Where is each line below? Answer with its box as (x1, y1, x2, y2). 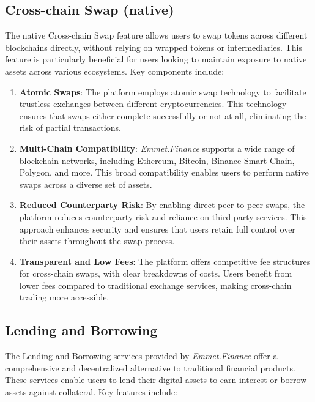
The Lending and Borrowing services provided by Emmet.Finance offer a (5, 349, 278, 362)
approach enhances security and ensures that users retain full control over (19, 222, 295, 235)
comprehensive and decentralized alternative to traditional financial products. (5, 361, 295, 374)
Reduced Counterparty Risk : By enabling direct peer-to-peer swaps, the (19, 198, 305, 211)
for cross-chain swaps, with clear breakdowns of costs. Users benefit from (19, 267, 292, 280)
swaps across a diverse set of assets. (19, 177, 152, 190)
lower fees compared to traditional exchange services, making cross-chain (19, 278, 292, 291)
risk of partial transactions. (19, 121, 121, 134)
